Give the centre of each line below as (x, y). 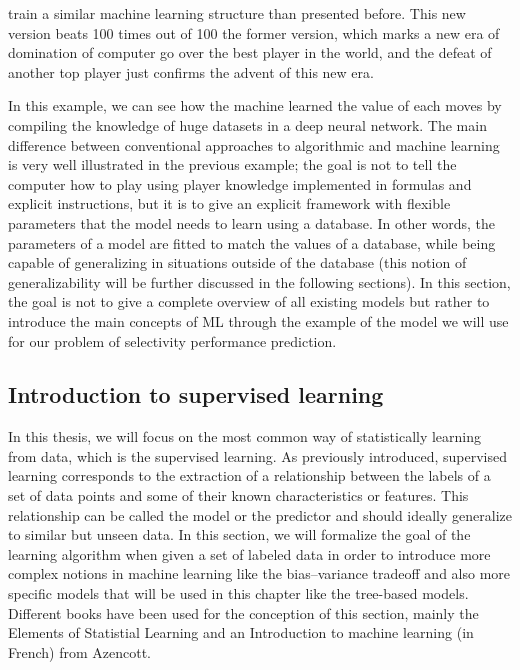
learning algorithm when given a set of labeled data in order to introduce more (249, 553)
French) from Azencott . (80, 651)
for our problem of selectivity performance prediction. (172, 340)
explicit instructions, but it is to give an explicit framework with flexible (229, 203)
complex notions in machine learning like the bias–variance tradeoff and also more (259, 573)
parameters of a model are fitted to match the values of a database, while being (252, 242)
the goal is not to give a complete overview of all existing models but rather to (249, 301)
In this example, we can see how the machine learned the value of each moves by (255, 105)
